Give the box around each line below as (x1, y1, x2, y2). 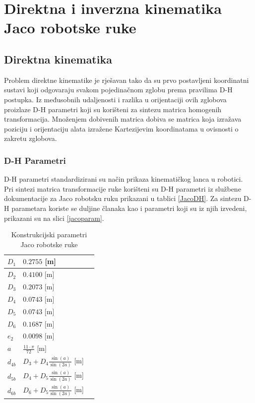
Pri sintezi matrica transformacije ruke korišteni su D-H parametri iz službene (4, 183, 241, 194)
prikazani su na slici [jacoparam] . (4, 212, 104, 223)
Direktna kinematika (4, 51, 112, 67)
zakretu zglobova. (4, 133, 57, 143)
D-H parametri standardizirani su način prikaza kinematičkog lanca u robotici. (4, 174, 243, 184)
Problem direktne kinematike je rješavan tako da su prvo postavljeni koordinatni (4, 74, 249, 85)
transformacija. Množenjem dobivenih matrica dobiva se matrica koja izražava (4, 114, 242, 124)
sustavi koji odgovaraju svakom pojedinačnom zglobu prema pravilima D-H (4, 84, 233, 95)
